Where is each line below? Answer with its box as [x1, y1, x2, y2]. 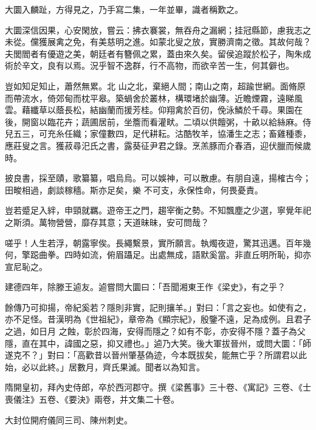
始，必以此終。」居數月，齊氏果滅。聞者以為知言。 [5, 360, 205, 373]
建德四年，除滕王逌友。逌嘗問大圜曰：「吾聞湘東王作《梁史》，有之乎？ [5, 280, 286, 293]
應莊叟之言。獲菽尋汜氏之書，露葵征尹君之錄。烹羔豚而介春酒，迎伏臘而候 [5, 139, 303, 151]
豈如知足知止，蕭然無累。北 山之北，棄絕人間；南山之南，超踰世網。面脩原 [5, 79, 306, 92]
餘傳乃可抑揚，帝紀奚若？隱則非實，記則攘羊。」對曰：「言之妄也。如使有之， [5, 300, 311, 313]
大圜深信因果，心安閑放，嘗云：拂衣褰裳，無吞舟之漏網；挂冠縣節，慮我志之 [5, 23, 311, 36]
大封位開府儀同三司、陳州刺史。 [5, 413, 132, 426]
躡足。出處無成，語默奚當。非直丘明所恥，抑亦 [123, 248, 311, 261]
